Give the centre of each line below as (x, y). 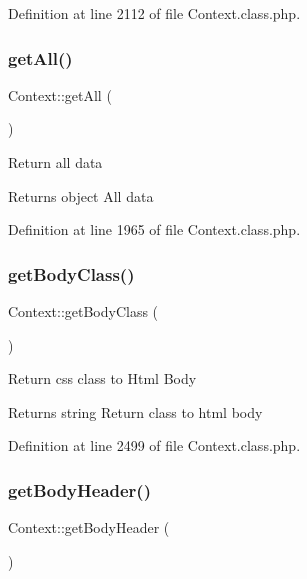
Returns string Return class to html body (135, 411)
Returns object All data (81, 195)
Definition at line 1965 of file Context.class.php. (154, 229)
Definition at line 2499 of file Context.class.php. (154, 445)
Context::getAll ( (60, 94)
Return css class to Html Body (102, 378)
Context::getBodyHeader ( (89, 527)
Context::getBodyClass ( (83, 311)
